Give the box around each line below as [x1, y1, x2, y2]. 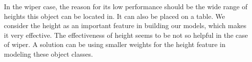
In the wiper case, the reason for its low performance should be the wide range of [4, 1, 248, 11]
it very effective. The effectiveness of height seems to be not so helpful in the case [4, 30, 248, 40]
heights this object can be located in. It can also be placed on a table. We [4, 11, 225, 21]
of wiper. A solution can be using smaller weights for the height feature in [4, 39, 226, 49]
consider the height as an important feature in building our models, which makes [4, 20, 247, 31]
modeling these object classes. [4, 48, 93, 59]
